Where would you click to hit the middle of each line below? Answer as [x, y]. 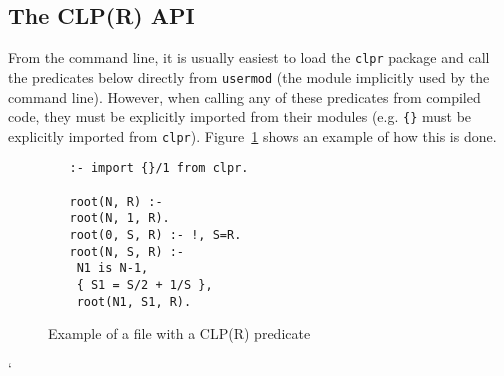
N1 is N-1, [112, 268]
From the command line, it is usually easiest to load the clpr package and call [249, 57]
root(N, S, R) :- [127, 251]
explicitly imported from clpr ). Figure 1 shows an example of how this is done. [252, 135]
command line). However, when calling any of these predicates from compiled [244, 96]
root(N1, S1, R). [134, 301]
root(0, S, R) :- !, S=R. [155, 235]
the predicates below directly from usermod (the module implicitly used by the [249, 76]
